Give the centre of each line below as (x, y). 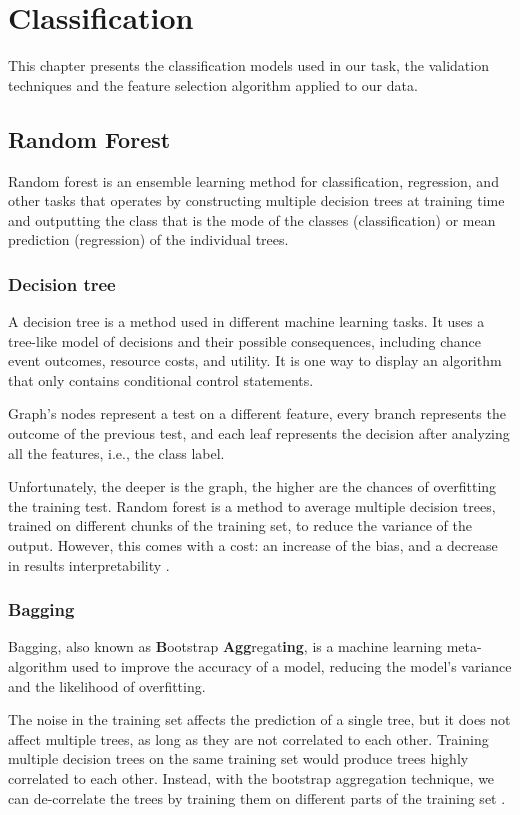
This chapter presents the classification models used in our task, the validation (248, 65)
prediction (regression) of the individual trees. (148, 239)
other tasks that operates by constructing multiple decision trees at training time (256, 200)
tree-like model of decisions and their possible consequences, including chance (245, 340)
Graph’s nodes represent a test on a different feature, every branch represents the (257, 413)
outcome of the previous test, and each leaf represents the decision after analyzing (259, 433)
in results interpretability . (89, 564)
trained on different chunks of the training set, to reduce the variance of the (240, 525)
